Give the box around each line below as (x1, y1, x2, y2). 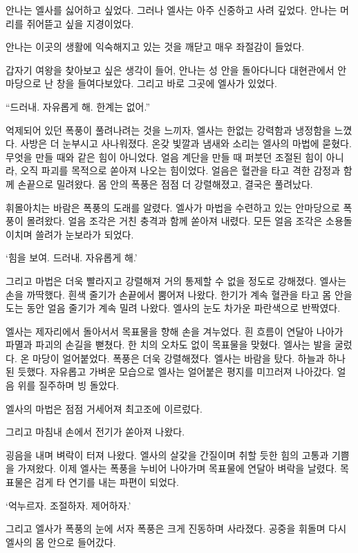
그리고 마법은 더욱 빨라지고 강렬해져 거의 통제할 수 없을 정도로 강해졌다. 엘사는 (6, 273, 347, 288)
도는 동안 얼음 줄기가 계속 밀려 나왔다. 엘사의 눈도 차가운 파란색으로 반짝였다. (6, 301, 341, 315)
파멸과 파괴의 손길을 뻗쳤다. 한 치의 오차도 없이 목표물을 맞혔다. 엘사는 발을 (6, 337, 332, 352)
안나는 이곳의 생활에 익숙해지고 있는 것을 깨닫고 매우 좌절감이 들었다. (6, 39, 305, 54)
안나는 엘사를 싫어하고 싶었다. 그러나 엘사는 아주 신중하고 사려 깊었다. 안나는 (6, 3, 337, 17)
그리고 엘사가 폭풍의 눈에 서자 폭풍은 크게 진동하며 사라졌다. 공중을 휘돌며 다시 (6, 521, 347, 536)
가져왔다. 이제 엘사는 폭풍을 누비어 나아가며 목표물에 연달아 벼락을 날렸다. (17, 461, 337, 476)
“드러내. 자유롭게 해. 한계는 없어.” (6, 99, 151, 113)
